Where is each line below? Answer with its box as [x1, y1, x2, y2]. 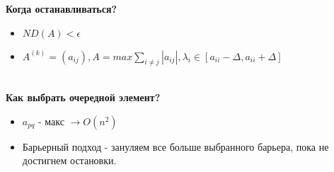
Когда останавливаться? [6, 1, 117, 16]
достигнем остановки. [22, 153, 117, 168]
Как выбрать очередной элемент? [6, 89, 161, 104]
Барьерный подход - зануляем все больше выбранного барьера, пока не [22, 139, 329, 154]
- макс [38, 113, 64, 128]
